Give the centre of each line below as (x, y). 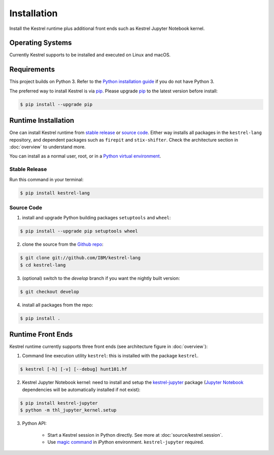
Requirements (32, 69)
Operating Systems (41, 43)
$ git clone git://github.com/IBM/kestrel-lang (80, 258)
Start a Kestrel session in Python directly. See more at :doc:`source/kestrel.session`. (135, 435)
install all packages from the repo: (58, 305)
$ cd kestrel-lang (43, 265)
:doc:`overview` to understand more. (47, 147)
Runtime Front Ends (41, 334)
